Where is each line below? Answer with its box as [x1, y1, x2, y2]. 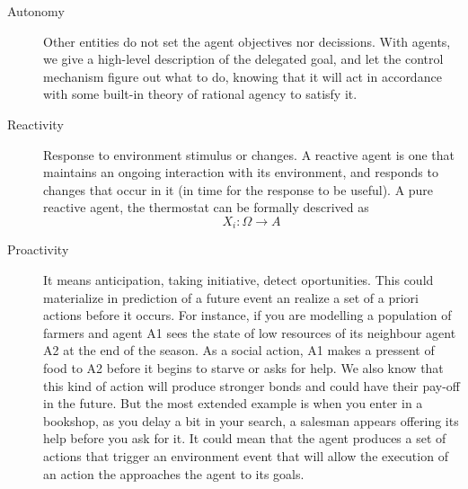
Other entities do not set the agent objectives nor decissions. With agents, [43, 31, 451, 50]
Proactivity [7, 240, 69, 259]
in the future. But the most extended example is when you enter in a [43, 394, 423, 413]
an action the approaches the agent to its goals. [43, 464, 305, 483]
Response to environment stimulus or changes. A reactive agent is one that [43, 145, 455, 164]
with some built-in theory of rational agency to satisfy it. [43, 84, 358, 103]
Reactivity [7, 114, 64, 133]
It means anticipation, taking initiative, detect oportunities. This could [43, 270, 434, 289]
